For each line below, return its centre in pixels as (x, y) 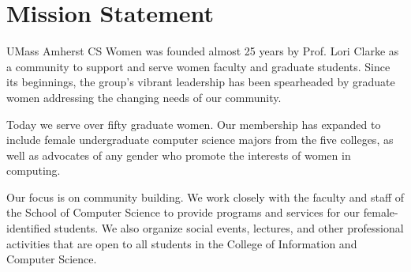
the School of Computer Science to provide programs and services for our (183, 212)
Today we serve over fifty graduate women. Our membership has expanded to (194, 124)
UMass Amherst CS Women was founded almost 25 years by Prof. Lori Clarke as (203, 51)
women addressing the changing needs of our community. (144, 97)
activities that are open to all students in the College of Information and (182, 243)
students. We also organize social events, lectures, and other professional (229, 228)
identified (29, 228)
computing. (34, 170)
